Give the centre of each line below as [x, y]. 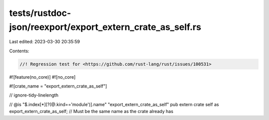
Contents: [19, 51]
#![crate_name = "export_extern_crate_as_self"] [58, 86]
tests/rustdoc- [40, 13]
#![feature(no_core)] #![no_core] [42, 77]
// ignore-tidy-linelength [34, 95]
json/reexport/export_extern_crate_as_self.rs [105, 27]
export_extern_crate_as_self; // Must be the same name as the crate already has [91, 112]
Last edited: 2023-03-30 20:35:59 [45, 42]
